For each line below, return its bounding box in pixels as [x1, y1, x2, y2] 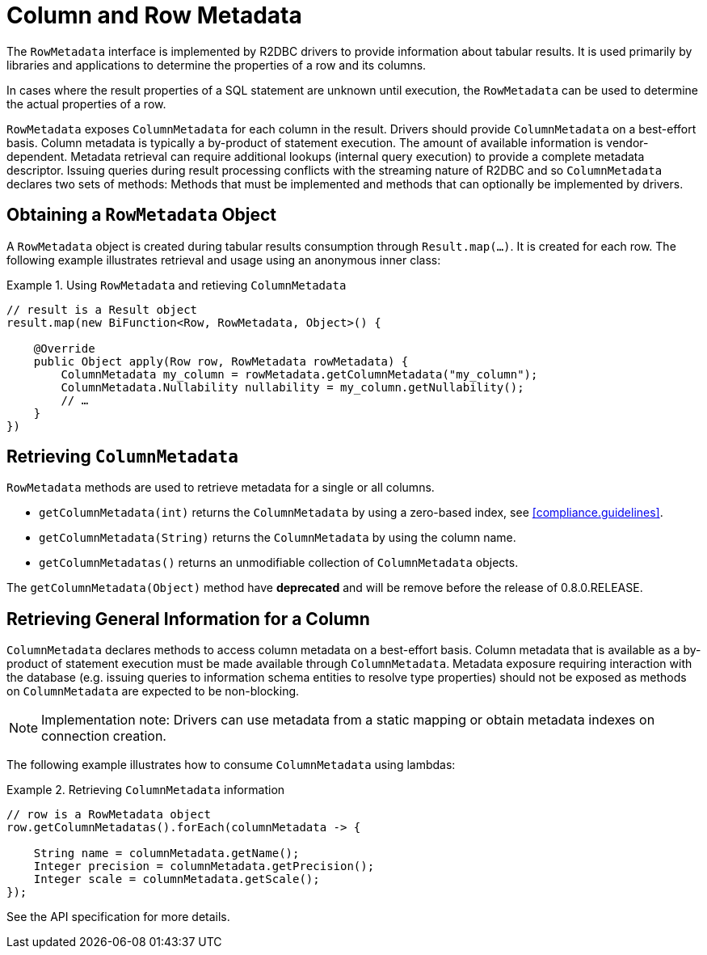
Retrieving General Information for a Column [6, 608, 370, 629]
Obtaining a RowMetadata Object [6, 205, 277, 226]
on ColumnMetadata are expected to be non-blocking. [6, 684, 300, 699]
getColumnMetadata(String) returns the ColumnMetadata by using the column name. [39, 530, 516, 545]
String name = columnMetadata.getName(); [33, 847, 300, 860]
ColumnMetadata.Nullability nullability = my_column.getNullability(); [61, 380, 524, 394]
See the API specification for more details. [6, 910, 230, 924]
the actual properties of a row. [6, 96, 166, 111]
